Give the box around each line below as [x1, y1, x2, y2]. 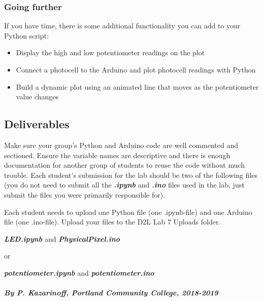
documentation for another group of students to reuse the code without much [4, 160, 245, 170]
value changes [16, 91, 59, 102]
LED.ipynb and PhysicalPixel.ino [4, 233, 120, 244]
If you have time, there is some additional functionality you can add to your [4, 20, 241, 31]
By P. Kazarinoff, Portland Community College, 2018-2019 [4, 287, 218, 298]
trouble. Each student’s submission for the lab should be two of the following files [4, 169, 257, 180]
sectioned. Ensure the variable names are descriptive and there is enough [4, 149, 231, 160]
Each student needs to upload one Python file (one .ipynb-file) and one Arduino [4, 206, 252, 217]
